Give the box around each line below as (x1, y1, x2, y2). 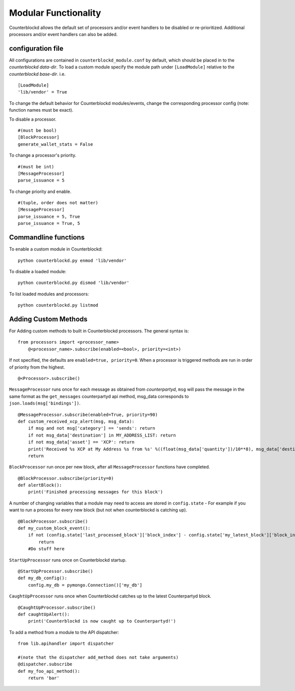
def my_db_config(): (18, 575, 67, 581)
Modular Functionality (9, 7, 101, 18)
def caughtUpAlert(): (18, 611, 70, 617)
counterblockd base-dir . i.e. (9, 71, 66, 77)
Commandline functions (9, 233, 85, 242)
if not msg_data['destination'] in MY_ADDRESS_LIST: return (28, 432, 177, 438)
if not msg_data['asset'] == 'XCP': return (28, 440, 135, 445)
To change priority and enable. (9, 188, 71, 194)
